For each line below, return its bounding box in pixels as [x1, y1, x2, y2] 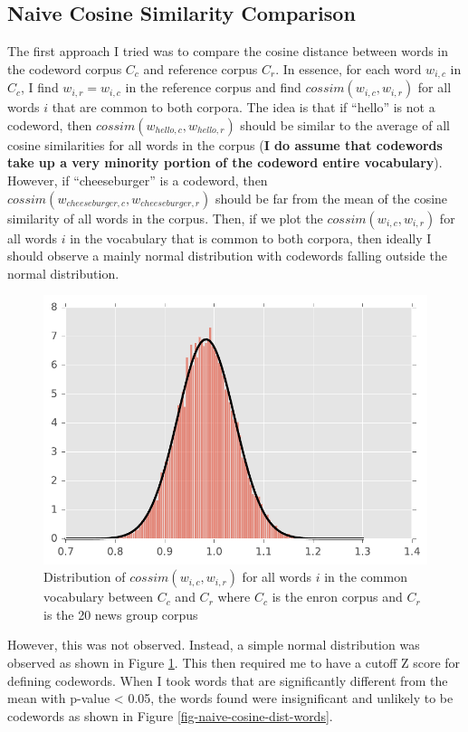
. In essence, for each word [275, 59, 422, 78]
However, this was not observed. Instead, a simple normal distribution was [7, 635, 420, 654]
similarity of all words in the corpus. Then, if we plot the [7, 208, 323, 227]
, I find [21, 78, 59, 97]
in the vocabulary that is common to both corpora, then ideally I [70, 228, 432, 247]
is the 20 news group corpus [43, 604, 198, 623]
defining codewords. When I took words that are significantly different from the [7, 670, 448, 689]
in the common [324, 567, 407, 586]
